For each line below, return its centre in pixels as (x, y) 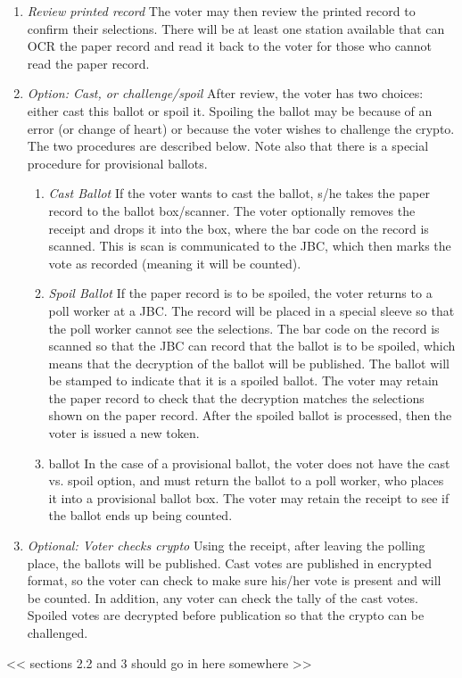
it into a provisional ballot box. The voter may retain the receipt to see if (249, 497)
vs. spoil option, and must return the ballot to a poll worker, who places (246, 480)
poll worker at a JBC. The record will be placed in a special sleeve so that (252, 310)
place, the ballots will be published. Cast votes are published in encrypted (229, 562)
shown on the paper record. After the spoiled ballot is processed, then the (250, 415)
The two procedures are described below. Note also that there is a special (228, 146)
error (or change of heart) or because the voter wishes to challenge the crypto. (241, 128)
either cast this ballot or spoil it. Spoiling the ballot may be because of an (230, 110)
